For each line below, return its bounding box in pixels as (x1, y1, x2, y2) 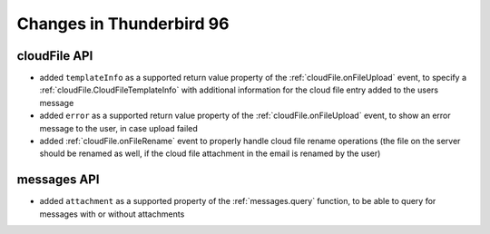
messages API (16, 172, 100, 188)
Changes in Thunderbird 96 (16, 14, 230, 34)
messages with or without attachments (39, 209, 185, 219)
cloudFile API (16, 48, 93, 63)
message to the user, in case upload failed (39, 122, 199, 133)
